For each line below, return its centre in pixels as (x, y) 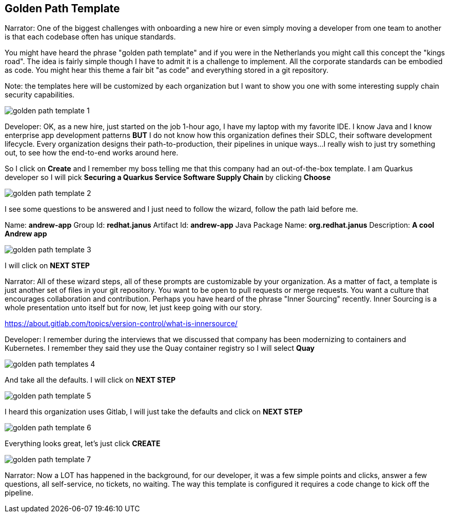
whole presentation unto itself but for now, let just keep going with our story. (133, 308)
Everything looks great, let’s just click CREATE (83, 444)
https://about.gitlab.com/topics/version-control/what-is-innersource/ (121, 324)
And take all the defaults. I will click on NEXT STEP (90, 380)
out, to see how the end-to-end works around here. (92, 153)
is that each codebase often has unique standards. (90, 37)
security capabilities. (40, 95)
